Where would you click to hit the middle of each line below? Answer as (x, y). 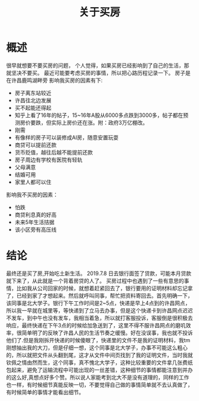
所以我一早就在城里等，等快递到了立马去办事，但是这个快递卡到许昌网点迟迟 (99, 310)
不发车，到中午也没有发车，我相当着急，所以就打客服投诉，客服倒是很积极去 (99, 318)
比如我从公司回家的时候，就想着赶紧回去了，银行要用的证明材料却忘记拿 (105, 288)
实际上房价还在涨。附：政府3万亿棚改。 (99, 122)
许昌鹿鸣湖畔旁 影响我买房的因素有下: (57, 80)
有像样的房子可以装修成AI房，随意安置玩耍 (67, 137)
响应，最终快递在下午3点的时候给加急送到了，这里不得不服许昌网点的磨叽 (96, 325)
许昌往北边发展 (33, 100)
